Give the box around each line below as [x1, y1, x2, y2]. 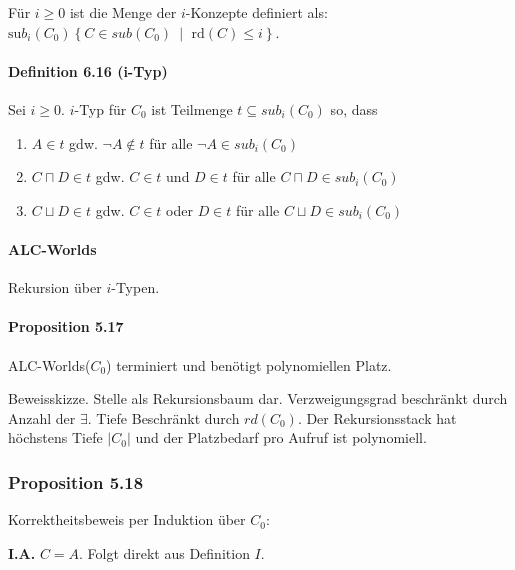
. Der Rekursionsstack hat [297, 407, 457, 428]
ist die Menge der [69, 2, 177, 22]
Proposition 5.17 [8, 316, 124, 337]
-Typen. [111, 277, 160, 298]
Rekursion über [8, 277, 102, 298]
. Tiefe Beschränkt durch [87, 407, 240, 428]
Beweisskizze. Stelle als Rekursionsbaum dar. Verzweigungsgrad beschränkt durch [8, 388, 508, 409]
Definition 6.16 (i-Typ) [8, 60, 168, 81]
